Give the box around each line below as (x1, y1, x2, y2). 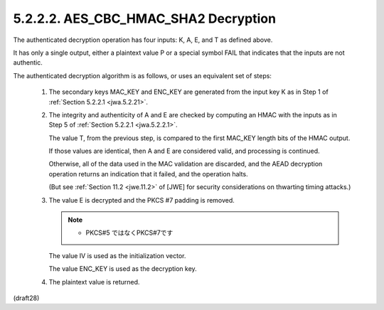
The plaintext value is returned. (48, 277, 140, 286)
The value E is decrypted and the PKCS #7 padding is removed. (48, 196, 235, 204)
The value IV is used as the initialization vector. (48, 251, 186, 260)
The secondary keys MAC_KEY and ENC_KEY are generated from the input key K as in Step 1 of (48, 87, 329, 96)
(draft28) (13, 294, 40, 302)
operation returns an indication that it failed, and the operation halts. (48, 169, 248, 178)
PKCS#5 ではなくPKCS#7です (85, 228, 174, 237)
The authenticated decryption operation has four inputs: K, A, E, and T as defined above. (13, 36, 273, 44)
